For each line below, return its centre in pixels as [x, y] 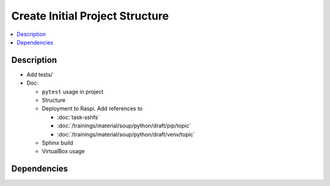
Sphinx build [57, 143]
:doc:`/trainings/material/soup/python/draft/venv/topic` [126, 134]
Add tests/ [40, 74]
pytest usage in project [73, 91]
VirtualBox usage [63, 151]
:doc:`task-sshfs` [79, 117]
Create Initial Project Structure [90, 16]
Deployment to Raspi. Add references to [92, 109]
